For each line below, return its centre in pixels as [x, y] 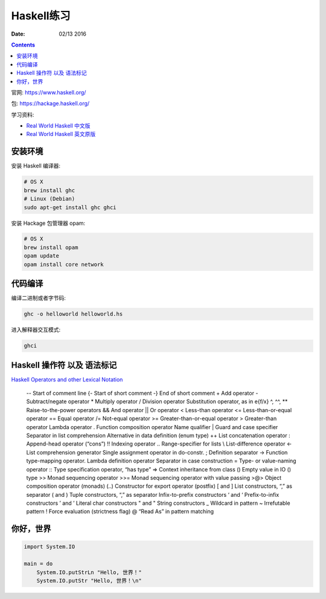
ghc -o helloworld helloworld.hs [73, 314]
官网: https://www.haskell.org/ [49, 92]
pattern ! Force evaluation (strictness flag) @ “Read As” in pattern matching [120, 511]
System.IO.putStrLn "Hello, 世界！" [89, 572]
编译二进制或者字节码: [39, 298]
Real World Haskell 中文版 [58, 126]
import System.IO [50, 547]
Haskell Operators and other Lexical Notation [67, 379]
